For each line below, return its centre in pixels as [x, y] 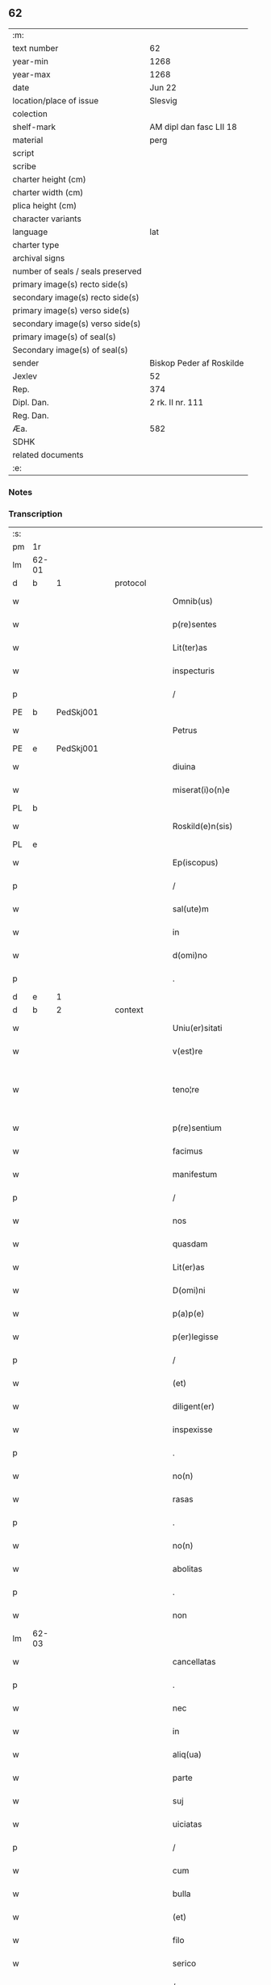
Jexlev [25, 376]
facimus [188, 1151]
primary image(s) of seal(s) [65, 337]
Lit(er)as [188, 1267]
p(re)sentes [195, 625]
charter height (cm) [49, 179]
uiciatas [187, 1824]
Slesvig [163, 100]
